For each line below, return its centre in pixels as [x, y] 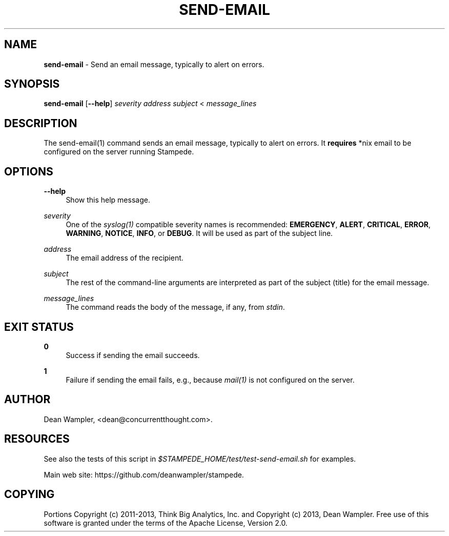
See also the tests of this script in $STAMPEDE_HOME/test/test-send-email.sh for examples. [200, 459]
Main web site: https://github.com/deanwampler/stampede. [144, 474]
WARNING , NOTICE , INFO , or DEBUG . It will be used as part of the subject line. [199, 233]
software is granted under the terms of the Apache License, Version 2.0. [166, 523]
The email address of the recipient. [125, 258]
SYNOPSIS [32, 84]
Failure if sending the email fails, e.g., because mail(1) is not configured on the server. [210, 380]
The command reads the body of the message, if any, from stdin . [175, 307]
